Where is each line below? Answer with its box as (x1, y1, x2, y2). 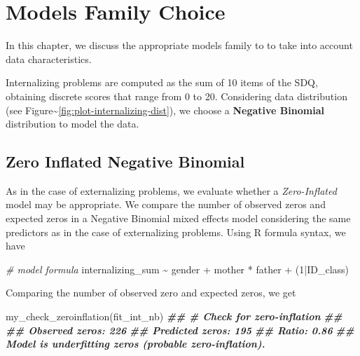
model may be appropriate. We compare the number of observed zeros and (6, 197, 326, 212)
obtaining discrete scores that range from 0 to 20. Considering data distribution (6, 88, 347, 103)
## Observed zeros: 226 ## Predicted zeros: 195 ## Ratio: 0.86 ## (6, 322, 354, 337)
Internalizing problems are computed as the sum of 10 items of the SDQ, (6, 75, 318, 90)
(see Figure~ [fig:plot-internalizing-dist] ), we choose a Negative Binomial (6, 102, 324, 117)
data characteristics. (6, 51, 92, 66)
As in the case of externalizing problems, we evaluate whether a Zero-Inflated (6, 183, 337, 198)
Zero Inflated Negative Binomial (6, 151, 245, 172)
